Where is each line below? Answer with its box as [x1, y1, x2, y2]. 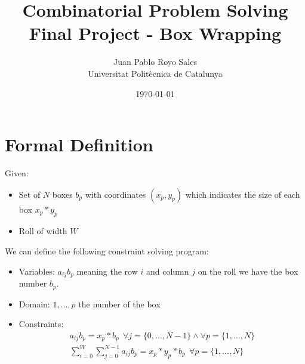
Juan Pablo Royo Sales [113, 55, 197, 68]
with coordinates [85, 188, 146, 200]
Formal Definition [5, 132, 153, 157]
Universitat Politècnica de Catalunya [88, 67, 223, 79]
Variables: [19, 265, 55, 277]
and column [146, 265, 189, 277]
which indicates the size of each [185, 188, 300, 200]
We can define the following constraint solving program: [5, 245, 209, 257]
